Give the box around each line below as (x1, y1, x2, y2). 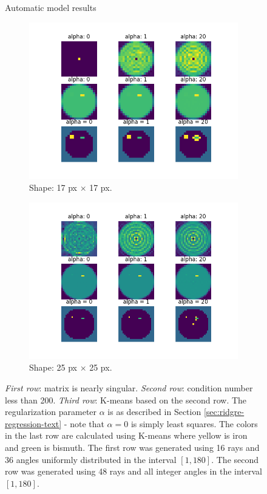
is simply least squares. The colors (130, 417, 258, 430)
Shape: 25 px (29, 361, 77, 374)
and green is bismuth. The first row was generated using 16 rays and (5, 441, 260, 453)
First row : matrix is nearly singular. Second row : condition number (5, 381, 253, 394)
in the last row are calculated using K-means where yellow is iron (5, 429, 248, 442)
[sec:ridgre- (203, 405, 245, 418)
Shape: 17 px (29, 181, 77, 194)
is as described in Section (107, 405, 201, 418)
